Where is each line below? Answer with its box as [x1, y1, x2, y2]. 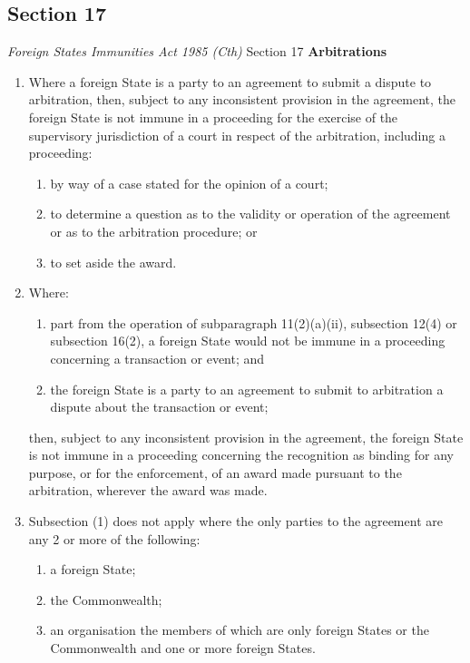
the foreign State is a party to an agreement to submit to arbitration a [50, 379, 444, 398]
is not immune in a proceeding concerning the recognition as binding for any [28, 445, 454, 464]
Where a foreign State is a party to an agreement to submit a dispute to [28, 72, 432, 91]
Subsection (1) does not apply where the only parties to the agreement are [28, 512, 443, 531]
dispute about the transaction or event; [50, 397, 269, 416]
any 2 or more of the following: [28, 529, 201, 548]
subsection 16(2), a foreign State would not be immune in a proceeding [50, 331, 446, 350]
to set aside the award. [50, 252, 177, 271]
